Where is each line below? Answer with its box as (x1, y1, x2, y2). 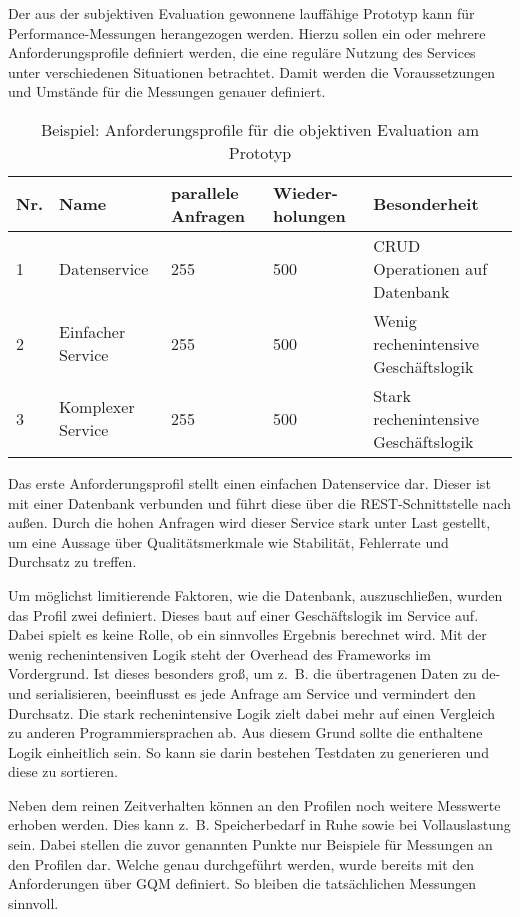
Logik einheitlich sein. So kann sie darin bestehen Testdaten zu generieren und (8, 741, 489, 762)
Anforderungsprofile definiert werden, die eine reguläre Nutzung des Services (8, 42, 476, 63)
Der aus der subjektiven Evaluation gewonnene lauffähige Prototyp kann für (8, 3, 475, 23)
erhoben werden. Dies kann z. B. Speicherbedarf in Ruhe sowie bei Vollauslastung (8, 814, 511, 835)
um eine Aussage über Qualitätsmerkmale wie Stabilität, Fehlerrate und (8, 531, 449, 552)
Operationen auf (373, 256, 488, 280)
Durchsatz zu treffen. (8, 551, 137, 572)
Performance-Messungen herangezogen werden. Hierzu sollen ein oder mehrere (8, 22, 486, 43)
